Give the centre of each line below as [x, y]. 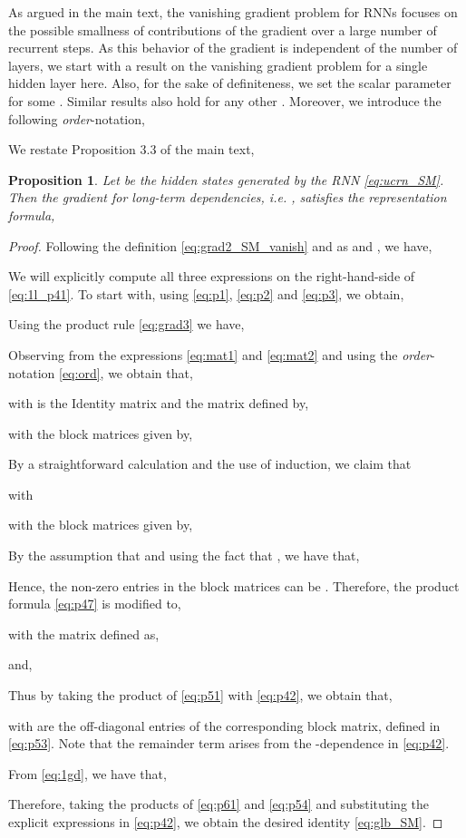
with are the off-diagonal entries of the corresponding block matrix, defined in [224, 725]
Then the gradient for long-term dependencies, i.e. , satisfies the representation [228, 197]
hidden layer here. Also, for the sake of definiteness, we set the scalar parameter [230, 83]
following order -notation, [77, 118]
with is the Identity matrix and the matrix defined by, [159, 403]
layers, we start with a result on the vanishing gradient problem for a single [218, 65]
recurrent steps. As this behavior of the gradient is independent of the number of [233, 48]
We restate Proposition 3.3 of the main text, [131, 149]
